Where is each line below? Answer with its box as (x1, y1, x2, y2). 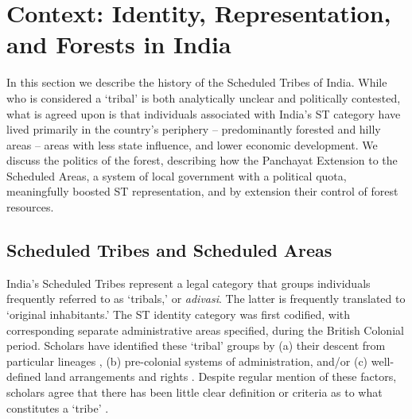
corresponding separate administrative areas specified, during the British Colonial (6, 321, 404, 338)
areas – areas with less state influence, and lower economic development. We (6, 136, 378, 153)
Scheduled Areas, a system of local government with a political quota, (6, 167, 347, 184)
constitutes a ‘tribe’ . (6, 399, 109, 416)
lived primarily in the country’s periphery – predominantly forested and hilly (6, 121, 381, 138)
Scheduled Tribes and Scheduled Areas (6, 238, 332, 262)
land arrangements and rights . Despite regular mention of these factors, (45, 368, 397, 385)
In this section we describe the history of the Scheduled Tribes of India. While (6, 74, 387, 91)
